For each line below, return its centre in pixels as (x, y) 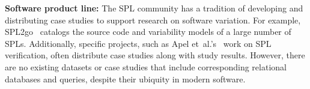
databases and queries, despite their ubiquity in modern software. (125, 78)
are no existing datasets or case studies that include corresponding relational (146, 66)
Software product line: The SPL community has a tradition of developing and (154, 8)
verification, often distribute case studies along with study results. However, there (155, 55)
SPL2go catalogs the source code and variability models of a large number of (148, 32)
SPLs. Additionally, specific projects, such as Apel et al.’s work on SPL (138, 43)
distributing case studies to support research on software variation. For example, (153, 20)
